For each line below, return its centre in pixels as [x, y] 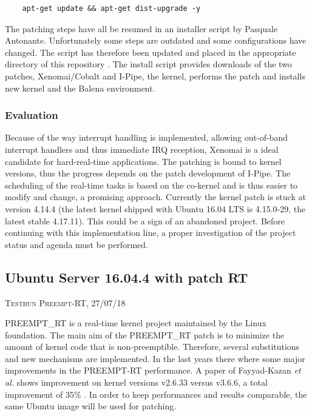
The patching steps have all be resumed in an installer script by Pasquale [141, 28]
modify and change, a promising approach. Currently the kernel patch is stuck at [155, 197]
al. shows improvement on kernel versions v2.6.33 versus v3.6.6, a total [136, 382]
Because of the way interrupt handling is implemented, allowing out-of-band [146, 137]
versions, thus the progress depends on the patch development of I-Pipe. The [148, 173]
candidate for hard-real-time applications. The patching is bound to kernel [143, 161]
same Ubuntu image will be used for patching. [91, 406]
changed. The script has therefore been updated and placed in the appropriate [151, 52]
